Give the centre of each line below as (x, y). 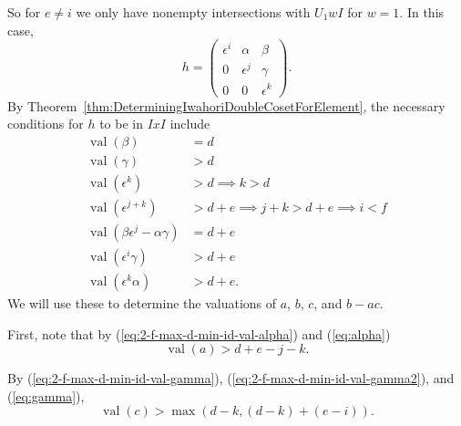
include (190, 124)
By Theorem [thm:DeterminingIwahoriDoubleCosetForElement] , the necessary (226, 105)
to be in (121, 124)
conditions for (46, 124)
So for (24, 12)
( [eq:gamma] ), (46, 395)
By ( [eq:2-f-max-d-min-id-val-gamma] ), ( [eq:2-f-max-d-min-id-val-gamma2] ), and (231, 378)
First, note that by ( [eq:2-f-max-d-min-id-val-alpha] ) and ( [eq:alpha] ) (199, 333)
